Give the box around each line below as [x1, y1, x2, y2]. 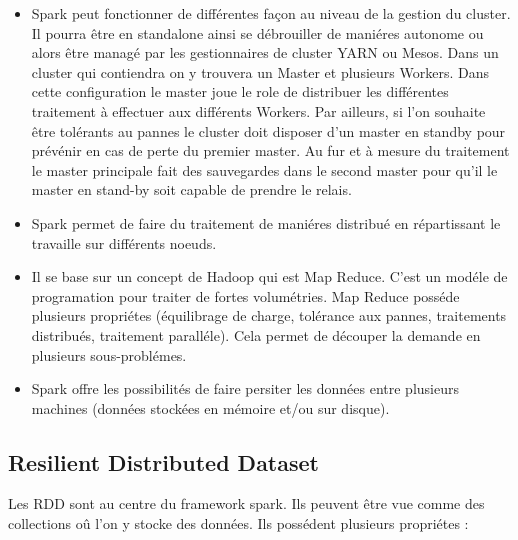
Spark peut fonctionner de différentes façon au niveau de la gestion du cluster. [31, 3, 511, 23]
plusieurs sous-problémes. [31, 344, 187, 365]
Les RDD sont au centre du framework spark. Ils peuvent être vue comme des [8, 493, 485, 514]
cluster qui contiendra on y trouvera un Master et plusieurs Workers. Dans [31, 61, 489, 82]
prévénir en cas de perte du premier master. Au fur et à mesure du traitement [31, 140, 510, 161]
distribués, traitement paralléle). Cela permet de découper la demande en [31, 324, 481, 345]
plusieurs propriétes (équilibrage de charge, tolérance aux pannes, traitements [31, 305, 507, 326]
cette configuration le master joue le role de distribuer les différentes [31, 81, 449, 102]
